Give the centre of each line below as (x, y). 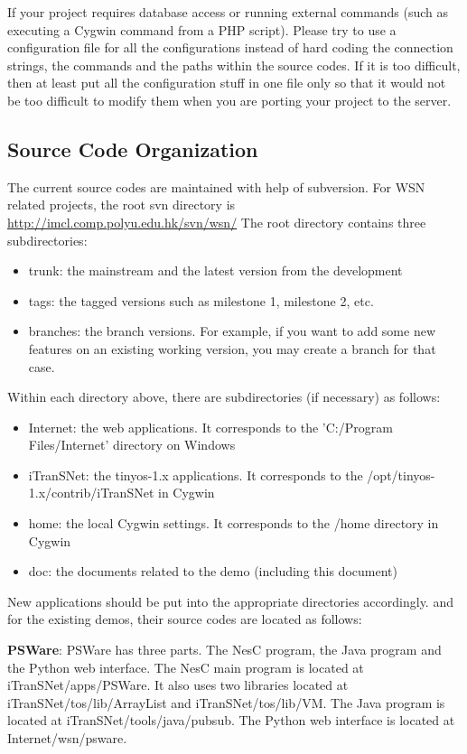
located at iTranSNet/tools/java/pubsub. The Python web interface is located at (231, 720)
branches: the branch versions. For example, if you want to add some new (232, 331)
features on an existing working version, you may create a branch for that (232, 348)
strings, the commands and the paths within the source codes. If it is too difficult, (234, 65)
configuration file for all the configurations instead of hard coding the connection (230, 47)
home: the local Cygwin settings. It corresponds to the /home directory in (233, 523)
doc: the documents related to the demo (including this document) (213, 571)
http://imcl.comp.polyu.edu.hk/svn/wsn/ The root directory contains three (217, 222)
